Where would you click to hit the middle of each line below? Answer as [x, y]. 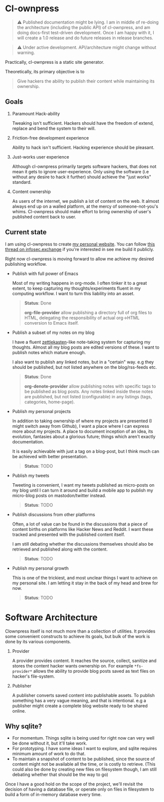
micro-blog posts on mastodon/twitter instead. [59, 495]
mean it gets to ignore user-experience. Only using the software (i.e [81, 171]
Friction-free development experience [50, 138]
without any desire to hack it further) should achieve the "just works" [82, 177]
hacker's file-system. [34, 676]
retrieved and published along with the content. [60, 549]
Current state [26, 232]
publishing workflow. [26, 264]
